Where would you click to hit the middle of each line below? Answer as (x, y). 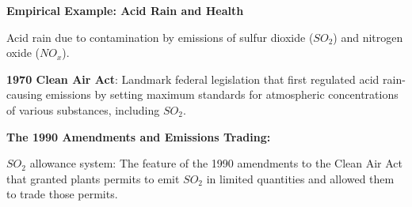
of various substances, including (83, 109)
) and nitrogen (368, 37)
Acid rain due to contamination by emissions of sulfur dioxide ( (160, 37)
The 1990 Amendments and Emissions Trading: (139, 136)
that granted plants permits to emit (93, 178)
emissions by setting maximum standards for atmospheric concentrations (222, 94)
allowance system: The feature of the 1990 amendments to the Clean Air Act (216, 163)
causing (25, 94)
